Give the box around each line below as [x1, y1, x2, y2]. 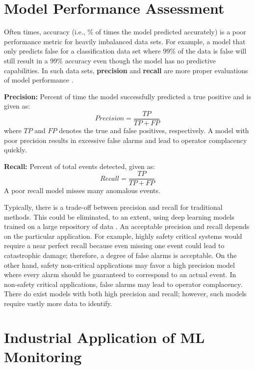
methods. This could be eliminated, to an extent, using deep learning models [4, 211, 234, 222]
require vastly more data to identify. [4, 298, 112, 308]
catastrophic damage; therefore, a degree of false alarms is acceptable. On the [4, 250, 237, 260]
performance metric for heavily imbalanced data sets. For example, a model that [4, 36, 246, 46]
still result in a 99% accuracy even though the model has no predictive [4, 55, 216, 65]
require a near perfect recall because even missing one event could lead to [4, 240, 225, 251]
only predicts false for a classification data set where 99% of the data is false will [4, 46, 247, 56]
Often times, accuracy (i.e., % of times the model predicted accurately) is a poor [4, 27, 246, 37]
